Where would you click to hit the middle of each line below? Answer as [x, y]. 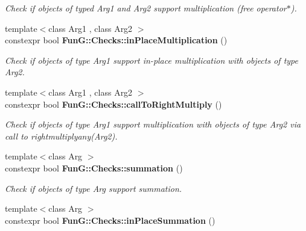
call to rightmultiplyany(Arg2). [61, 136]
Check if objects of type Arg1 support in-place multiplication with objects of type [151, 60]
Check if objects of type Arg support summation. [94, 188]
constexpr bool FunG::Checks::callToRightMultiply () [113, 104]
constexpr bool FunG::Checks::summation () [94, 168]
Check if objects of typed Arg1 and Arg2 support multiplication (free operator [146, 8]
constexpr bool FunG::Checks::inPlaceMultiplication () [116, 40]
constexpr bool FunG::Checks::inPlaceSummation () [110, 220]
